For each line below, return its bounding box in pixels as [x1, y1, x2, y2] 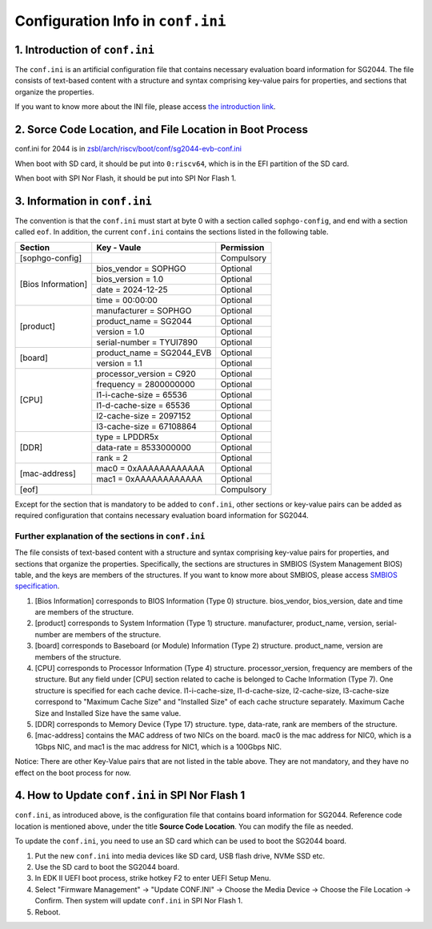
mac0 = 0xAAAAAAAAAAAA [96, 462, 205, 474]
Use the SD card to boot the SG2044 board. [34, 862, 180, 872]
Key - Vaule [96, 241, 142, 252]
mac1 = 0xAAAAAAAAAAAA [96, 473, 203, 484]
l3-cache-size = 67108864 [96, 421, 198, 432]
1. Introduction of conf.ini [14, 42, 155, 56]
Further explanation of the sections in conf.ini [14, 530, 206, 541]
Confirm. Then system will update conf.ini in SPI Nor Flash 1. [34, 896, 243, 906]
